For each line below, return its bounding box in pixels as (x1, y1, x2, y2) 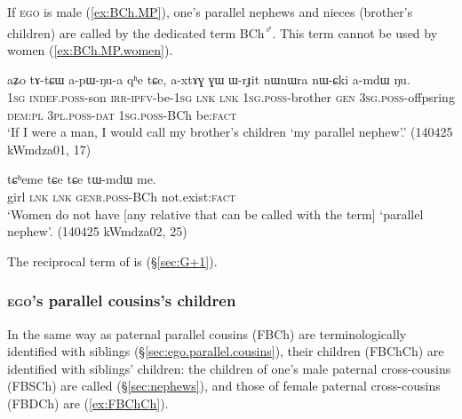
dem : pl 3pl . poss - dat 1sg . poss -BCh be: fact (7, 105, 237, 123)
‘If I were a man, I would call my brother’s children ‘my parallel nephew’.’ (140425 (7, 123, 453, 141)
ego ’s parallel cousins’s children (7, 289, 236, 312)
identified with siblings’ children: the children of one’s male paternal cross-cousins (7, 359, 451, 377)
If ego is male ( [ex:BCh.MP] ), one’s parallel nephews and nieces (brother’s (7, 3, 413, 20)
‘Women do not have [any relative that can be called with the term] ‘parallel (7, 204, 424, 223)
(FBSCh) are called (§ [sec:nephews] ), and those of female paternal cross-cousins (7, 376, 441, 395)
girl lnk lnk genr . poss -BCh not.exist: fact (7, 187, 236, 205)
